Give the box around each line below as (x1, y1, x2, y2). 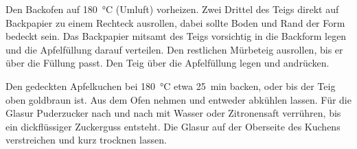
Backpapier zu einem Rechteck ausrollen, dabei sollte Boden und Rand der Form (5, 15, 345, 30)
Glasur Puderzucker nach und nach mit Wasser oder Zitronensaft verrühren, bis (5, 106, 341, 120)
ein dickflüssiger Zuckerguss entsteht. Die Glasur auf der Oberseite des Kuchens (5, 119, 341, 133)
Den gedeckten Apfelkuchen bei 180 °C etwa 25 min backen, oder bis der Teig (5, 78, 336, 93)
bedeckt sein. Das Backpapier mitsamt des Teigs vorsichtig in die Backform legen (5, 29, 347, 43)
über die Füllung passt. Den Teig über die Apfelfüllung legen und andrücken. (5, 56, 330, 70)
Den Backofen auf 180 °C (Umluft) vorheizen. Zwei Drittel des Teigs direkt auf (5, 2, 339, 16)
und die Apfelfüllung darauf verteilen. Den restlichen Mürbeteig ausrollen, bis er (5, 42, 343, 56)
